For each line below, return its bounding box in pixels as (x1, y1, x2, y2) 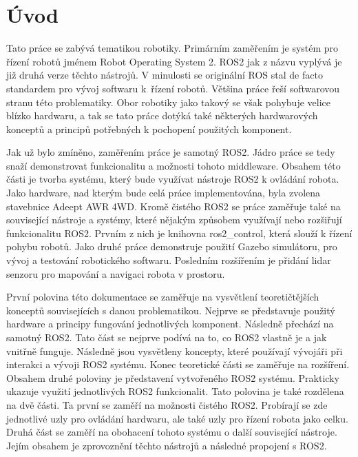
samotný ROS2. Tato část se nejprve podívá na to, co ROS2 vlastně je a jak (6, 330, 327, 344)
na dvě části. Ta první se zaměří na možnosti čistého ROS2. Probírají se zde (6, 397, 328, 412)
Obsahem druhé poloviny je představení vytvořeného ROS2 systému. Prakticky (6, 370, 339, 385)
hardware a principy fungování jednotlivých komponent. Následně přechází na (6, 316, 334, 331)
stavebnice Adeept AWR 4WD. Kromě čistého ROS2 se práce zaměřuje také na (6, 199, 341, 213)
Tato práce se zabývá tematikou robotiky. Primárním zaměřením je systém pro (6, 41, 339, 55)
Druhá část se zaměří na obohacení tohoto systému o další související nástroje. (6, 425, 337, 439)
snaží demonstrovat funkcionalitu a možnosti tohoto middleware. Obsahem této (6, 158, 341, 172)
